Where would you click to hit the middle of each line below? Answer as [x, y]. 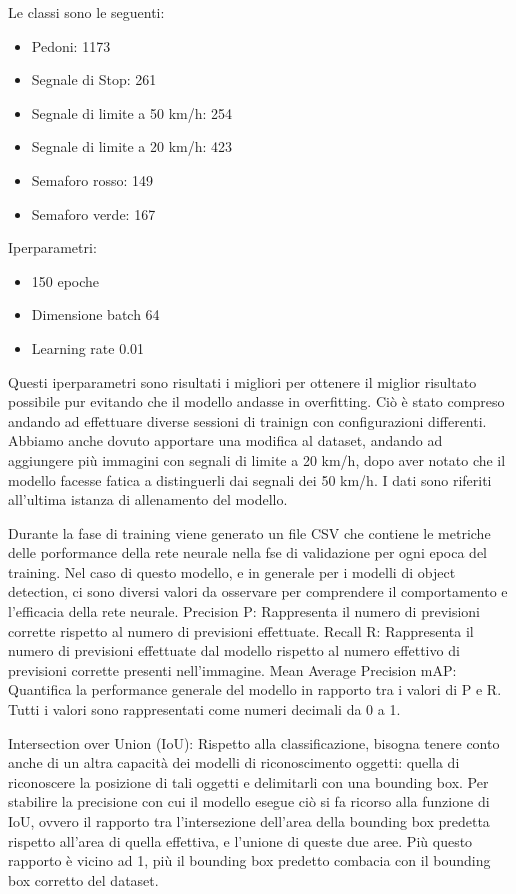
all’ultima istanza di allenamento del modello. [148, 499]
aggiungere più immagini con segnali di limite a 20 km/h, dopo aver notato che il [257, 459]
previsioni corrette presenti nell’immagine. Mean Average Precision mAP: [232, 669]
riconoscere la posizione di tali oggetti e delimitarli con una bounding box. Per [248, 781]
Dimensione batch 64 [95, 314]
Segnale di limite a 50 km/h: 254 [132, 112]
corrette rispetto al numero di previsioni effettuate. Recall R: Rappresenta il [241, 630]
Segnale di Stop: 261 [94, 79]
